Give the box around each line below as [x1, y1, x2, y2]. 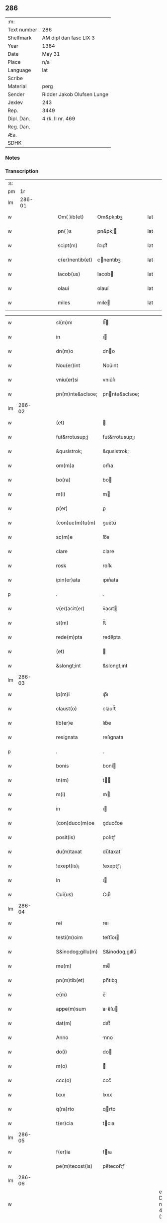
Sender [7, 91, 25, 97]
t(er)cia [56, 1120, 74, 1127]
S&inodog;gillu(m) [56, 948, 98, 955]
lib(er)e [56, 720, 74, 727]
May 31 [42, 50, 60, 57]
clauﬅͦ [102, 705, 116, 712]
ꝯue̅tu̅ [102, 519, 116, 526]
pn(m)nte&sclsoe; [56, 390, 98, 397]
